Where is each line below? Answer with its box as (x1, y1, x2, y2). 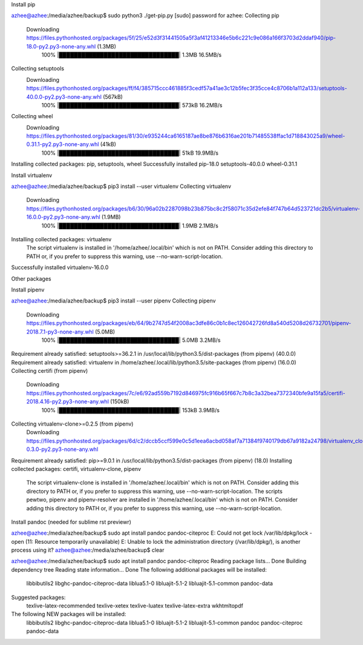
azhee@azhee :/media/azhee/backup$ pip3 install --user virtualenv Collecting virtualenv (11, 182, 232, 190)
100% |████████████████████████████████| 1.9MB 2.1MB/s (41, 222, 219, 229)
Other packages (11, 275, 51, 282)
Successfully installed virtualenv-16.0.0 (11, 264, 109, 271)
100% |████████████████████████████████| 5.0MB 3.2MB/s (41, 336, 221, 344)
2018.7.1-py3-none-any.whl (26, 328, 94, 335)
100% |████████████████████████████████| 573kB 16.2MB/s (41, 101, 223, 109)
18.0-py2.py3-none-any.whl (26, 42, 96, 50)
